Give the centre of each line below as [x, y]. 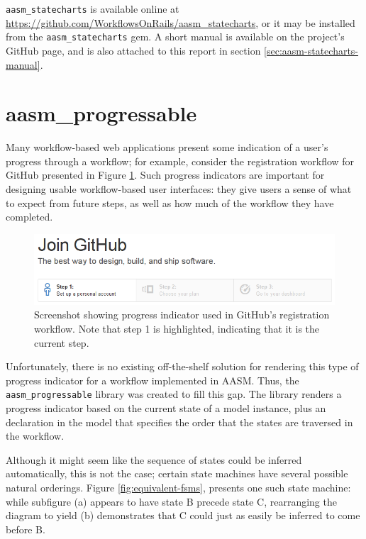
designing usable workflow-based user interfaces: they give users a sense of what [179, 189]
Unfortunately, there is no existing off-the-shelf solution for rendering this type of [182, 366]
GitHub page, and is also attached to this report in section [133, 50]
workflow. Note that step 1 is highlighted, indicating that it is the [177, 329]
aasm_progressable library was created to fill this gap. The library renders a [174, 394]
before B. [26, 529]
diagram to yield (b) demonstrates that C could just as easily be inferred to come [183, 515]
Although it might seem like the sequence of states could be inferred [154, 459]
